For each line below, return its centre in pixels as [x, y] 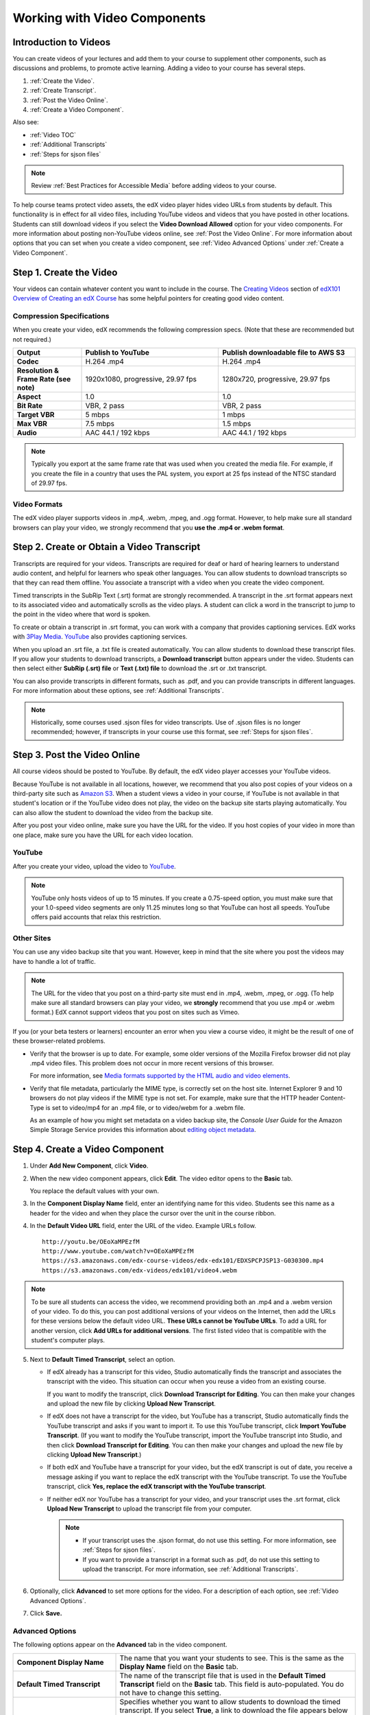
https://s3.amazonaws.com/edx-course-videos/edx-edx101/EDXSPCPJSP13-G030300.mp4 [183, 1261]
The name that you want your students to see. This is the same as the [232, 1658]
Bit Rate [30, 405]
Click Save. [46, 1613]
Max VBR [32, 423]
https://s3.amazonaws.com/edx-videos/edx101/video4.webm [140, 1270]
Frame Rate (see [44, 379]
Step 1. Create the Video [65, 272]
